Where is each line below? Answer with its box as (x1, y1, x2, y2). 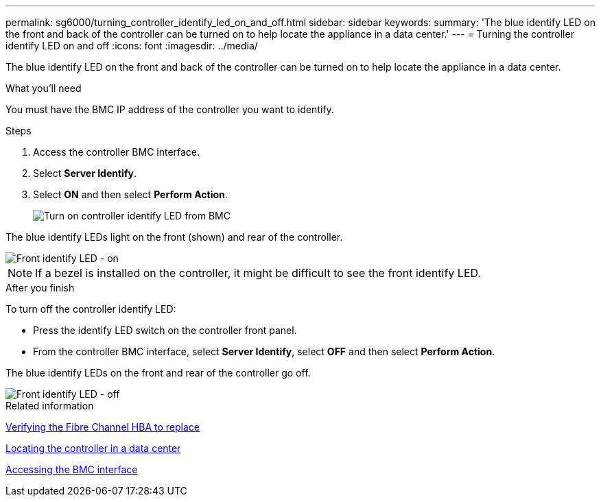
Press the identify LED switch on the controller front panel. (33, 324, 297, 336)
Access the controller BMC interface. (33, 146, 200, 158)
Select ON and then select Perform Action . (33, 189, 228, 200)
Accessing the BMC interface (5, 464, 138, 475)
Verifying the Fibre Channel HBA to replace (5, 421, 200, 433)
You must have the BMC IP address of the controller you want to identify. (5, 104, 334, 115)
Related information (5, 400, 94, 411)
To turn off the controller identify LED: (5, 303, 176, 315)
